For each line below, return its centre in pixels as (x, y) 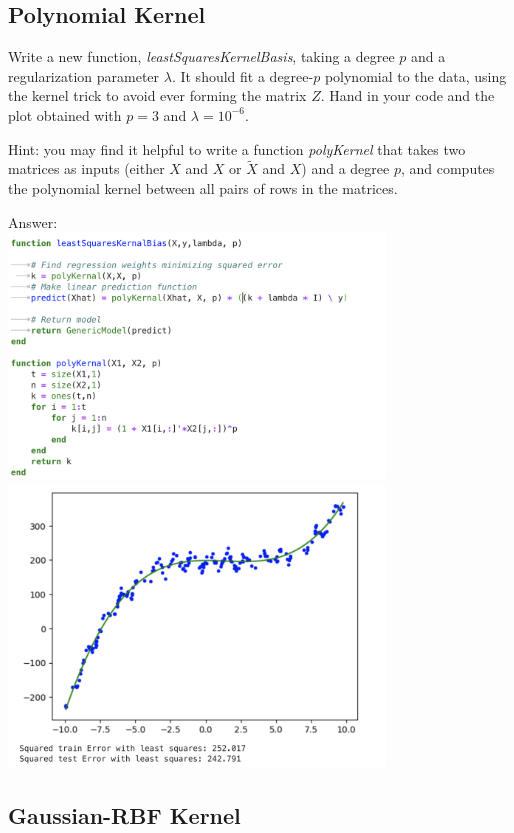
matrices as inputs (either (86, 168)
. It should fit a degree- (242, 75)
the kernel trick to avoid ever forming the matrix (157, 95)
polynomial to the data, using (415, 75)
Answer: (33, 221)
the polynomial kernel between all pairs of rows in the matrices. (203, 187)
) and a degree (345, 168)
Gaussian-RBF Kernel (124, 815)
